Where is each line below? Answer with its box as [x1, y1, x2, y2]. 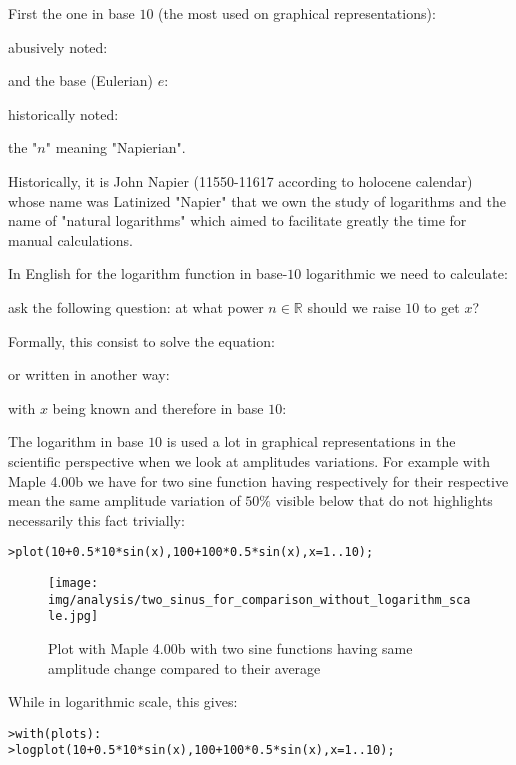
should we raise [307, 296, 401, 317]
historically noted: [8, 103, 119, 124]
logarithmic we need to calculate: [305, 263, 508, 284]
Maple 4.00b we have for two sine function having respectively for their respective [8, 470, 509, 491]
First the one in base [8, 3, 135, 23]
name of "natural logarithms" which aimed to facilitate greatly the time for [8, 210, 467, 231]
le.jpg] [48, 609, 99, 624]
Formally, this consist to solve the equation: [8, 330, 275, 351]
